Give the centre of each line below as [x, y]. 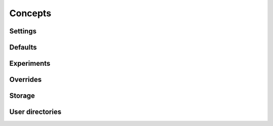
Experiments [30, 64]
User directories [35, 112]
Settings [23, 31]
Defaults [23, 47]
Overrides [26, 80]
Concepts [30, 13]
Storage [22, 96]
